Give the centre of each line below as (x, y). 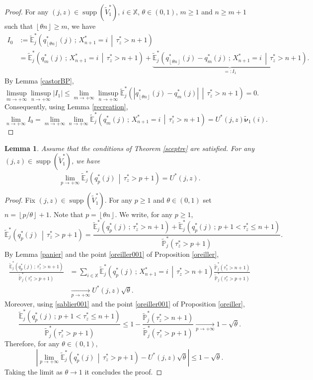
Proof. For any (27, 11)
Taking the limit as (34, 371)
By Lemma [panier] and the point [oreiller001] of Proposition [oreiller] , (112, 254)
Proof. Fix (20, 200)
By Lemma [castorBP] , (39, 80)
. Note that (66, 214)
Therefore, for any (32, 343)
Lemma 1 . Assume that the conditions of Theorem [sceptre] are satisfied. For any (129, 148)
